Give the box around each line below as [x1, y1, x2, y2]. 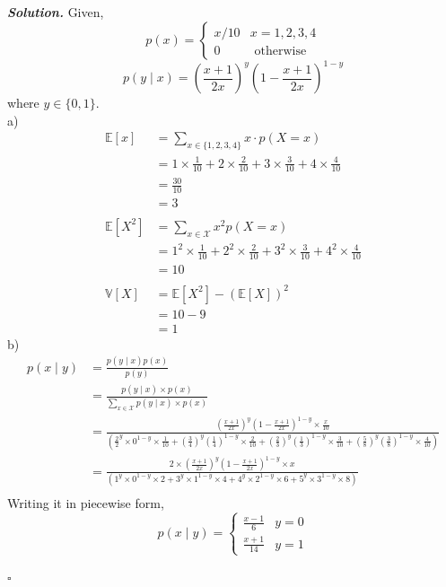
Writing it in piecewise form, [7, 494, 164, 513]
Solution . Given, [7, 3, 104, 21]
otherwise [254, 44, 307, 57]
